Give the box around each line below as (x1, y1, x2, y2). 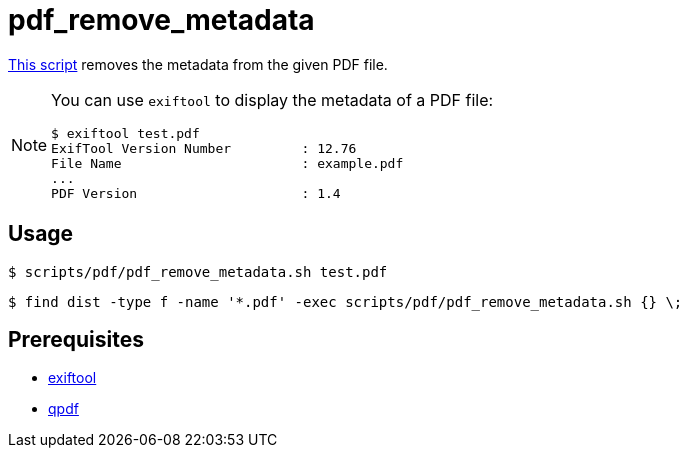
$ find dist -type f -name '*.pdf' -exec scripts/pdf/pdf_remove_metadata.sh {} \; (8, 293, 683, 310)
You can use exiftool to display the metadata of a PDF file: (51, 89, 494, 110)
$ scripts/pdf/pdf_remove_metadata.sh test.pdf (8, 263, 388, 280)
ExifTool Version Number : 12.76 (51, 140, 357, 156)
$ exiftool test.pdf (51, 125, 200, 141)
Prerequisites (8, 327, 144, 353)
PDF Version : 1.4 (51, 185, 341, 201)
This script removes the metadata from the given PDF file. (8, 55, 388, 73)
